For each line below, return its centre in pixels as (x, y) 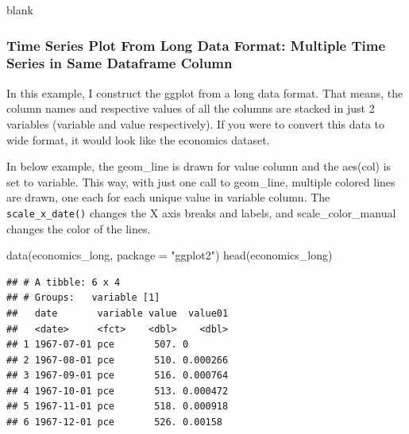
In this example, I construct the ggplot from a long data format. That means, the (205, 92)
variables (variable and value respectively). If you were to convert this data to (196, 123)
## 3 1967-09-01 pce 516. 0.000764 (118, 376)
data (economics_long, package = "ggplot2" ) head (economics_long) (170, 255)
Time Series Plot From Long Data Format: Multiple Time (196, 45)
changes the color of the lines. (79, 228)
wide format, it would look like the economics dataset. (138, 139)
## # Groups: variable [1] (83, 298)
